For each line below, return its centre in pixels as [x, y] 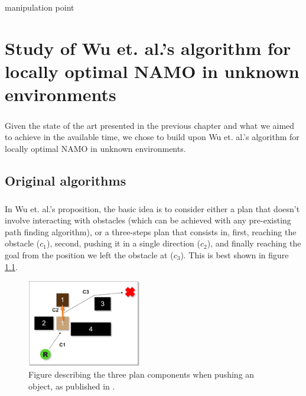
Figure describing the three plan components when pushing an [141, 374]
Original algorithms [66, 180]
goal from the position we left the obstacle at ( [89, 255]
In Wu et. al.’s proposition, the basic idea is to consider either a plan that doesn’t [152, 208]
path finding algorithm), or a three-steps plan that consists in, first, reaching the [151, 231]
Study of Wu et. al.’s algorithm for [148, 48]
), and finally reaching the [254, 243]
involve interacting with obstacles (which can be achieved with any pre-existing [148, 220]
